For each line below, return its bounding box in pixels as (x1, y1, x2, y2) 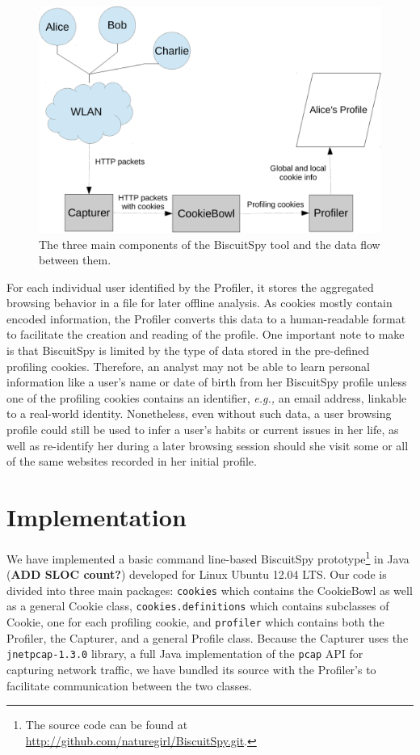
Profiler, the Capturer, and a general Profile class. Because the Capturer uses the (6, 629, 409, 646)
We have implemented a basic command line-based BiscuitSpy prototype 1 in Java (6, 547, 409, 567)
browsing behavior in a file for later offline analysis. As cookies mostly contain (6, 294, 393, 311)
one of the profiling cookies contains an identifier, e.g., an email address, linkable (6, 389, 407, 406)
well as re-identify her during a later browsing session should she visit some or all (6, 437, 409, 453)
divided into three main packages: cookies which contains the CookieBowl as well (6, 581, 413, 598)
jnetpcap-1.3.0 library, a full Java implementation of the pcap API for (6, 645, 363, 662)
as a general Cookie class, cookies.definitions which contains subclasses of (6, 597, 389, 614)
